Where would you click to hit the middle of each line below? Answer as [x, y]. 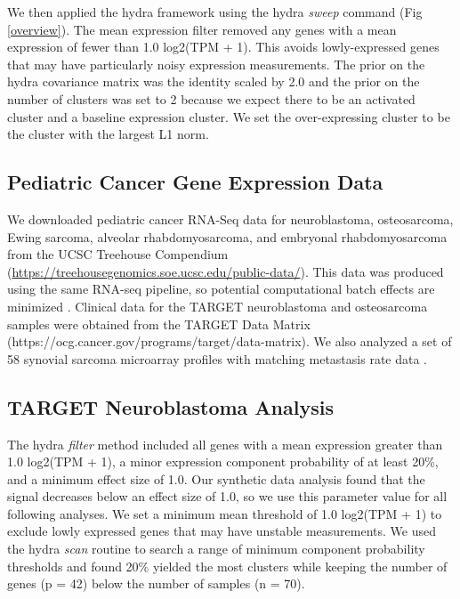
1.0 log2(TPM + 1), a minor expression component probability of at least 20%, [223, 461]
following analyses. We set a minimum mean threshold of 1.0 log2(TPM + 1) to [225, 513]
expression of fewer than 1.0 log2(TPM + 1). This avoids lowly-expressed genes [223, 47]
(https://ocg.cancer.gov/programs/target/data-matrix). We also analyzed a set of [230, 341]
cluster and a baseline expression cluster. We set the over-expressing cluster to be [229, 116]
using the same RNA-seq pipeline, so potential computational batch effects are [221, 289]
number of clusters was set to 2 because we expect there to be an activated [211, 98]
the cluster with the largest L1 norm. [108, 134]
